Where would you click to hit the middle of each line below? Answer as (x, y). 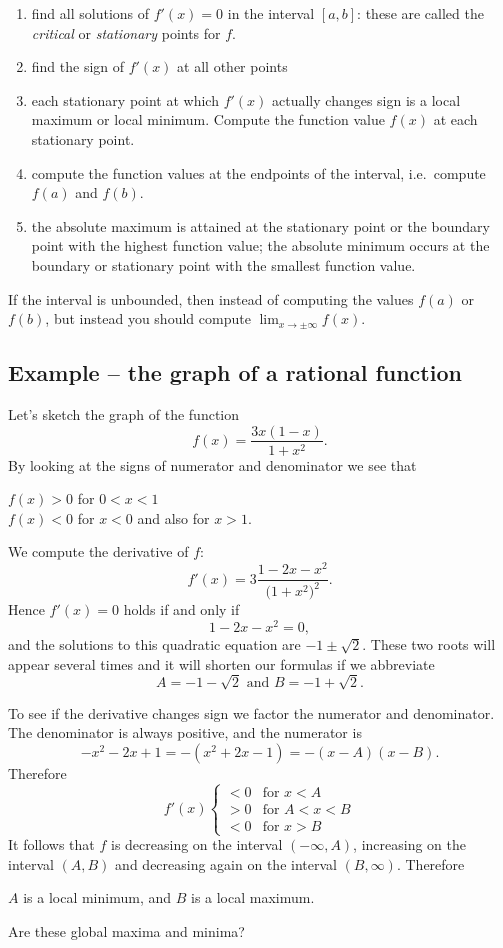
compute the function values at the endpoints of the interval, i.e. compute (258, 172)
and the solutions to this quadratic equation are (154, 644)
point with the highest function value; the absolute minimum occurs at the (260, 245)
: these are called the (420, 13)
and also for (173, 517)
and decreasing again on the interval (226, 863)
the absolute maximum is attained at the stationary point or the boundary (260, 225)
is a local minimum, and (97, 897)
